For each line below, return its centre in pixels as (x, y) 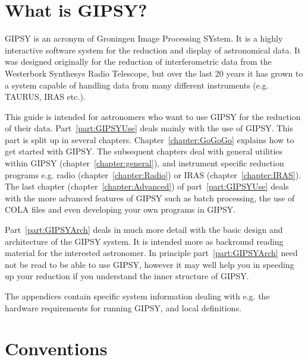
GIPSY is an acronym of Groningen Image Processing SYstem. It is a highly (144, 38)
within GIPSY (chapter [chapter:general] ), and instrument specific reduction (144, 163)
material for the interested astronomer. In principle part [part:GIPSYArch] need (151, 253)
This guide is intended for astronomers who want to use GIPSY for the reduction (153, 116)
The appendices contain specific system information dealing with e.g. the (137, 296)
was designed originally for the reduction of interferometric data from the (138, 61)
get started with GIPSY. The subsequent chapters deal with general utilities (144, 151)
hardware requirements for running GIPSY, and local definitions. (123, 307)
